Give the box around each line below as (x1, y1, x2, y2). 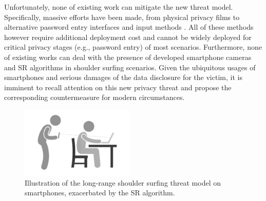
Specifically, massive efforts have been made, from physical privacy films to (4, 11, 240, 22)
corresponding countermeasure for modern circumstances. (4, 92, 185, 103)
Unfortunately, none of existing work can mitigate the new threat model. (4, 2, 233, 12)
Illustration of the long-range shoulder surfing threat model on (25, 177, 221, 188)
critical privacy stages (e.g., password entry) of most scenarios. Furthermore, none (4, 42, 262, 52)
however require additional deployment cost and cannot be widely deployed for (4, 31, 252, 42)
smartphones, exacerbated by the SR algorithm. (25, 187, 175, 198)
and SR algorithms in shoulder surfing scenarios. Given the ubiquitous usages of (4, 62, 256, 72)
